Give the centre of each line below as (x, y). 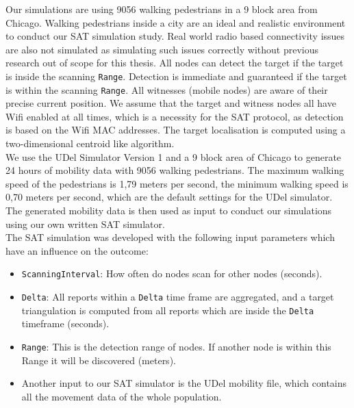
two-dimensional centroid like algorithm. (90, 143)
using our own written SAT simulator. (85, 224)
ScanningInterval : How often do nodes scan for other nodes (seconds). (172, 273)
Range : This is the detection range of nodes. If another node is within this (176, 346)
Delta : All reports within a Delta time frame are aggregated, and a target (178, 297)
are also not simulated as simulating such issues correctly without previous (162, 49)
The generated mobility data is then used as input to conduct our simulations (169, 211)
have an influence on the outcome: (77, 250)
